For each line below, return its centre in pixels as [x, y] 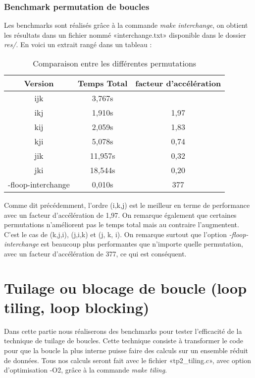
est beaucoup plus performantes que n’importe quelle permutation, [142, 244]
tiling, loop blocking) [77, 307]
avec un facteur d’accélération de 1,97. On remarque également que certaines [120, 215]
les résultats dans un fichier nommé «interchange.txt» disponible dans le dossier [125, 34]
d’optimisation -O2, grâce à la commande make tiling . [86, 370]
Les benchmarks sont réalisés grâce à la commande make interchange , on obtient [126, 25]
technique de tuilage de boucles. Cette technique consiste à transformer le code [124, 341]
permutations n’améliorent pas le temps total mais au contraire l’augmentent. [122, 224]
